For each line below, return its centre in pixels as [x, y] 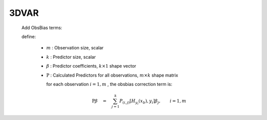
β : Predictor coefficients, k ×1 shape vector [91, 66]
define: [29, 37]
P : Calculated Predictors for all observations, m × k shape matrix [112, 75]
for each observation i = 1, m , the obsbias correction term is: [109, 84]
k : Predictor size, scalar [71, 57]
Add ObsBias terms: [42, 28]
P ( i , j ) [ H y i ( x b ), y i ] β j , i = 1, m [153, 102]
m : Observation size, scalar [75, 48]
